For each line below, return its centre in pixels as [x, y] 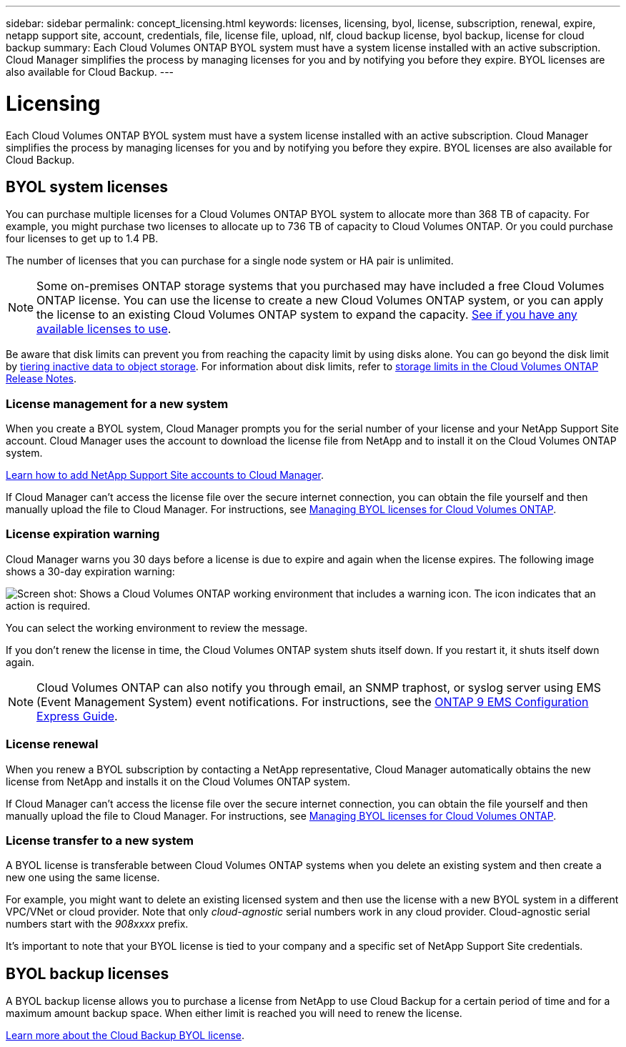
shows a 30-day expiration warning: [90, 571]
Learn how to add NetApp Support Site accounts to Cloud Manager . [165, 475]
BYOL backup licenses [88, 973]
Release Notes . [41, 379]
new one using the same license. [83, 878]
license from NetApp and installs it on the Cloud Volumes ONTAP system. [178, 781]
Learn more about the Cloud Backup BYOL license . [125, 1036]
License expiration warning [83, 534]
